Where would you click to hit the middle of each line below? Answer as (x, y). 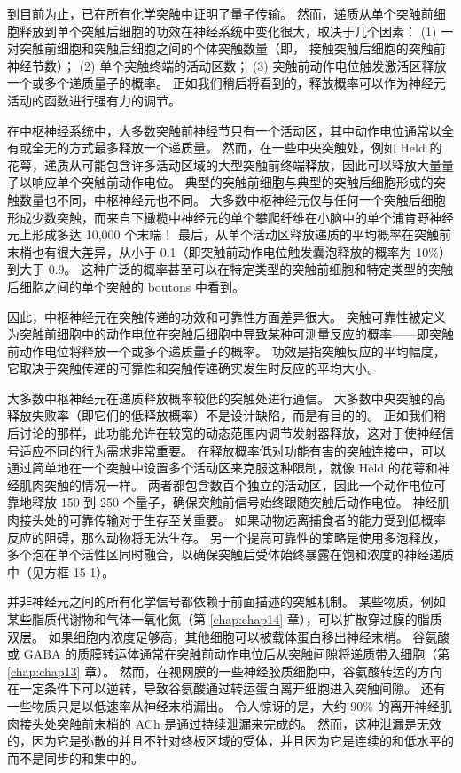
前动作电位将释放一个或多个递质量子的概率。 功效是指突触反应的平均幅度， (227, 351)
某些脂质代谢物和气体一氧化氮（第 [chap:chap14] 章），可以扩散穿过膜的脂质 (225, 619)
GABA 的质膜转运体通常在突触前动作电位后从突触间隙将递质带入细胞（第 (237, 654)
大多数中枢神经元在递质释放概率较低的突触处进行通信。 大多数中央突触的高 (227, 398)
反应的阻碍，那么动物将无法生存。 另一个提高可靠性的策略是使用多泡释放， (227, 537)
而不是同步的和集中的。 (75, 757)
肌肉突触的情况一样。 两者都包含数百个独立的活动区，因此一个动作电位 (226, 484)
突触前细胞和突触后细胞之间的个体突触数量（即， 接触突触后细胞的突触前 (232, 48)
